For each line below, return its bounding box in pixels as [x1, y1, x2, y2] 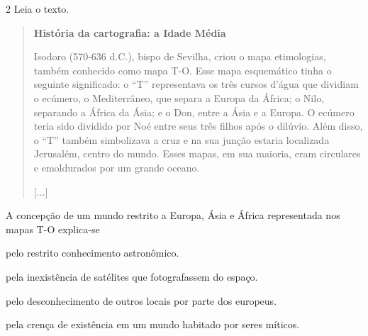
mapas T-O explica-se [6, 221, 100, 236]
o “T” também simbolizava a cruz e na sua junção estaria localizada [33, 132, 330, 147]
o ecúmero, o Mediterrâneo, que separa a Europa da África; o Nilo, [33, 90, 325, 105]
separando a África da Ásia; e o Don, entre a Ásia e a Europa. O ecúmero [33, 104, 355, 119]
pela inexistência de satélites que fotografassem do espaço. [6, 269, 258, 284]
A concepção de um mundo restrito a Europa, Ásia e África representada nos [6, 208, 340, 223]
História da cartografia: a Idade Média [33, 25, 226, 40]
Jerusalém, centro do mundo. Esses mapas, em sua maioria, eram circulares [33, 146, 361, 161]
